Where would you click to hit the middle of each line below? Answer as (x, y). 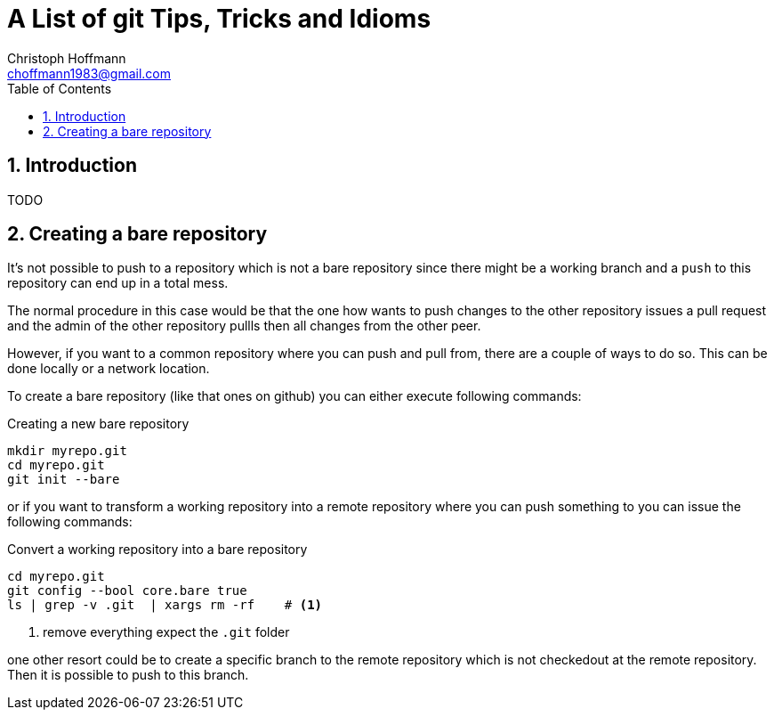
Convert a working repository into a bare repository (157, 550)
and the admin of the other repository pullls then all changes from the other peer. (244, 326)
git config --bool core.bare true (127, 591)
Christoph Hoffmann (67, 58)
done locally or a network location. (109, 369)
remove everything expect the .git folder (166, 632)
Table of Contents (60, 88)
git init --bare (64, 480)
